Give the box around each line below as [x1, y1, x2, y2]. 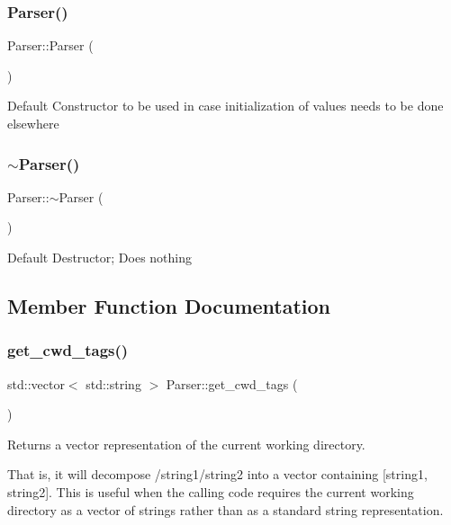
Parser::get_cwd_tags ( [166, 374, 298, 393]
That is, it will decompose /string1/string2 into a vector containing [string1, [7, 465, 428, 484]
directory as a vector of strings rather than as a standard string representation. [7, 500, 444, 519]
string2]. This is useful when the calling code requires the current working [7, 482, 414, 501]
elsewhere [7, 114, 59, 132]
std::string [86, 374, 141, 393]
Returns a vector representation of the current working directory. [7, 434, 365, 453]
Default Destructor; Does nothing [7, 248, 193, 266]
